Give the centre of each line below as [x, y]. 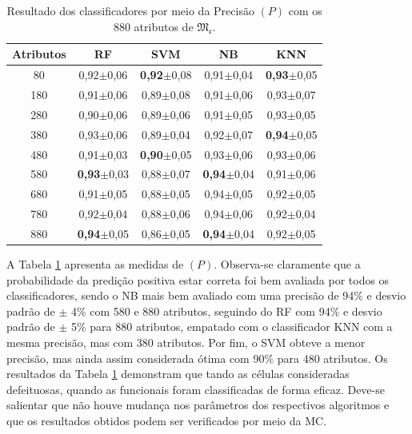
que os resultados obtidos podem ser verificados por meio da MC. [166, 421]
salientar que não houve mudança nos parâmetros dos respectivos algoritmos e [198, 405]
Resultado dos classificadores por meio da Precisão [130, 10]
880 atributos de [153, 26]
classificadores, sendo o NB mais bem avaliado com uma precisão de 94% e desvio [206, 295]
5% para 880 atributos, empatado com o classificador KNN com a [232, 326]
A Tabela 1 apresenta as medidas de [95, 264]
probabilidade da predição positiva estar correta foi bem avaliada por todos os [198, 279]
